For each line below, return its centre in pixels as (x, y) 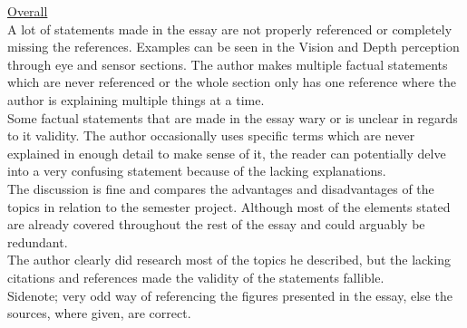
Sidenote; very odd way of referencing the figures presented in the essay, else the (230, 295)
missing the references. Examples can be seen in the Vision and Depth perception (233, 47)
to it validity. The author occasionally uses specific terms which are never (211, 135)
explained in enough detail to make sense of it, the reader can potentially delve (227, 153)
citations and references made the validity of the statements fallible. (196, 277)
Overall (28, 11)
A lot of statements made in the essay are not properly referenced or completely (230, 29)
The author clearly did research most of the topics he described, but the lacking (229, 260)
